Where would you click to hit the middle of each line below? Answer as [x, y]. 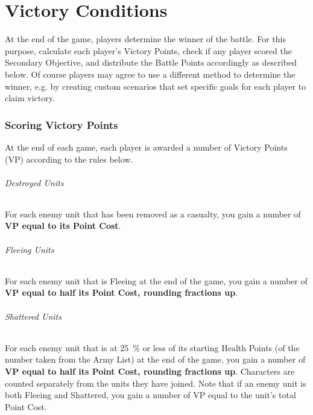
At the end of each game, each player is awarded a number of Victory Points [146, 147]
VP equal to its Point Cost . [63, 226]
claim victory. [30, 98]
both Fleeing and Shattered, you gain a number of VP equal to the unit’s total [150, 395]
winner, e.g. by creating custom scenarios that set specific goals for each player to [156, 86]
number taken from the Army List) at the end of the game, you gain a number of [155, 359]
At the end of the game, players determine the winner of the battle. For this [145, 39]
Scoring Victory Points [62, 124]
